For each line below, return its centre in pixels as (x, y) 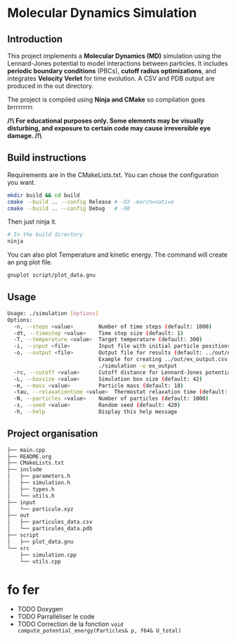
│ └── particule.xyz (40, 509)
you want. (22, 182)
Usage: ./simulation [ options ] (53, 313)
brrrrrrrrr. (21, 107)
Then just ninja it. (32, 222)
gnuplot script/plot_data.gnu (52, 275)
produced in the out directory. (51, 86)
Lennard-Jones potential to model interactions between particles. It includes (118, 63)
